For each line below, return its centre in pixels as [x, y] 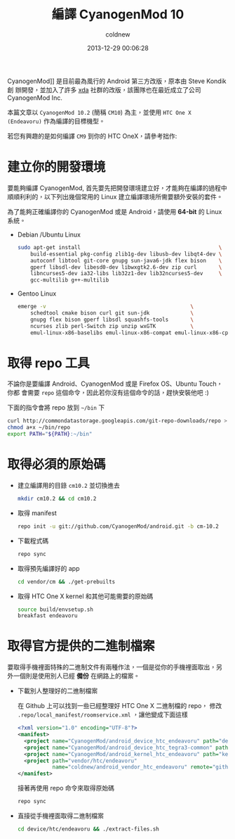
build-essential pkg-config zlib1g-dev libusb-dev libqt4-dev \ [126, 254]
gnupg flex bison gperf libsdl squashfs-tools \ [112, 320]
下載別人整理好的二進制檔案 [58, 691]
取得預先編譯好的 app [48, 568]
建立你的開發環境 [57, 167]
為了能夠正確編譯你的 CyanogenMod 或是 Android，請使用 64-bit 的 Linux [115, 211]
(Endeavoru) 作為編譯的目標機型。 [56, 121]
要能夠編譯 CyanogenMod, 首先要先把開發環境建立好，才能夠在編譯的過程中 [117, 188]
